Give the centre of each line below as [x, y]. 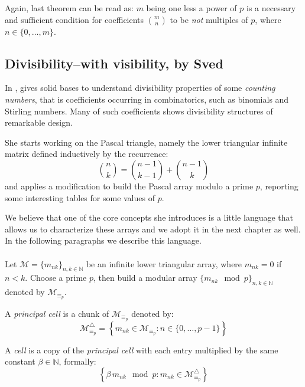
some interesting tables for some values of [80, 197]
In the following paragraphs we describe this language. [103, 240]
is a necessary [271, 8]
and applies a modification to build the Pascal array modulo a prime [129, 186]
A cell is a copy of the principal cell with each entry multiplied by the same [142, 350]
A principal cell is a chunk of [57, 313]
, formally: [77, 361]
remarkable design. [39, 122]
